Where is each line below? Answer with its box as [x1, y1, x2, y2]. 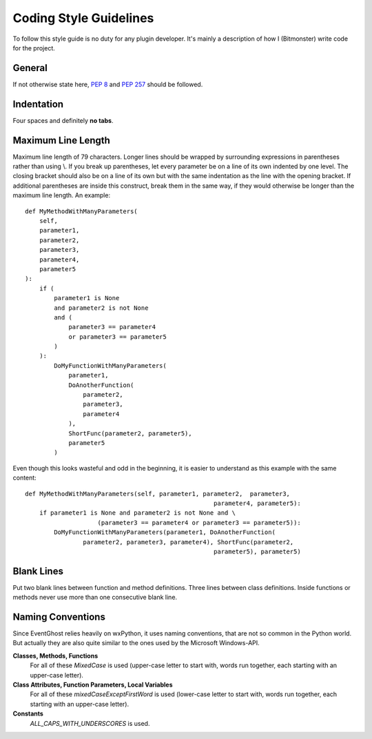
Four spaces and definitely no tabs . [12, 116, 114, 124]
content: [12, 473, 37, 482]
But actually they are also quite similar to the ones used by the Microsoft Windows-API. [12, 639, 260, 647]
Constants [12, 709, 44, 718]
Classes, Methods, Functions [12, 651, 99, 660]
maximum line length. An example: [12, 191, 110, 199]
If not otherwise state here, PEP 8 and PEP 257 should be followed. [12, 80, 203, 88]
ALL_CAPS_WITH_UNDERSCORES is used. [30, 719, 150, 727]
